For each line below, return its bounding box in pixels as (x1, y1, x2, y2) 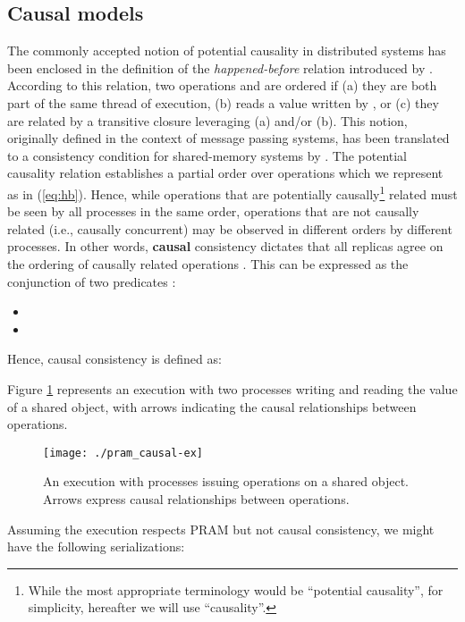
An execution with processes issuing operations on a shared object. (43, 472, 409, 491)
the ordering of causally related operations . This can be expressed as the (7, 254, 409, 273)
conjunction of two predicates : (7, 272, 176, 290)
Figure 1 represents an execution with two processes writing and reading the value (7, 379, 458, 398)
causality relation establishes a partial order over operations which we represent (7, 164, 444, 182)
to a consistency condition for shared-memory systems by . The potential (7, 146, 408, 164)
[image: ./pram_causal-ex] (43, 446, 203, 459)
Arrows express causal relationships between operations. (43, 489, 350, 508)
